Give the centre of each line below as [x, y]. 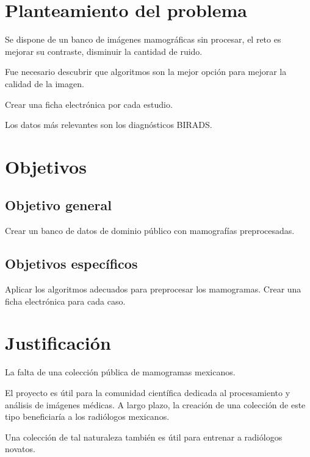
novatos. [20, 449]
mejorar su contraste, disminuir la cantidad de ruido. [104, 51]
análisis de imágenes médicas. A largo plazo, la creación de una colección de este [155, 404]
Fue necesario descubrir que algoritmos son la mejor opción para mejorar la [146, 72]
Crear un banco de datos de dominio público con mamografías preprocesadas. [150, 231]
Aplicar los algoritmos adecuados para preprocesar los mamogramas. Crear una [153, 289]
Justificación [58, 343]
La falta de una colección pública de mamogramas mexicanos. [120, 372]
